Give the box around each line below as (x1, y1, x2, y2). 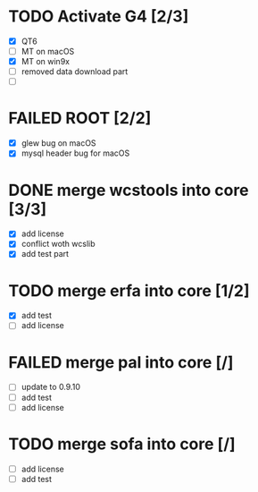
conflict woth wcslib (21, 239, 96, 250)
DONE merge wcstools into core (8, 180, 249, 200)
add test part (21, 249, 69, 259)
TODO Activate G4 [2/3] (8, 6, 189, 27)
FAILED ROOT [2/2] (8, 108, 152, 129)
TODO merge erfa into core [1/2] (8, 280, 251, 301)
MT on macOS (21, 47, 75, 56)
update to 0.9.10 (21, 382, 81, 393)
